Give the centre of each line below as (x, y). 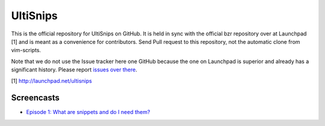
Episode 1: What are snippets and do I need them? (88, 112)
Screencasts (36, 98)
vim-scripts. (26, 50)
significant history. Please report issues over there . (74, 70)
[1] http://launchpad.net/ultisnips (52, 80)
